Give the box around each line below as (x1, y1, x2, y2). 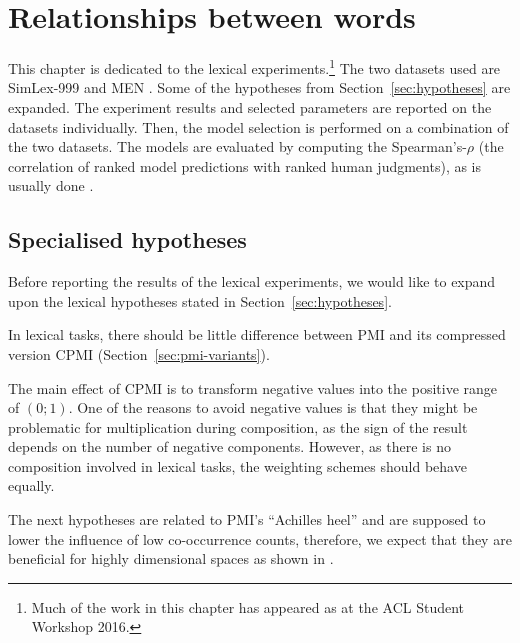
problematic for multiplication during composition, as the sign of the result (8, 416, 468, 437)
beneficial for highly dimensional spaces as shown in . (8, 548, 334, 569)
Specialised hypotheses (8, 224, 247, 255)
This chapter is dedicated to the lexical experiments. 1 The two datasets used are (8, 55, 501, 78)
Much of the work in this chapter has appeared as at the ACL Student (31, 596, 465, 617)
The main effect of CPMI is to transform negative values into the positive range (8, 377, 498, 398)
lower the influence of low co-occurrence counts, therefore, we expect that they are (8, 528, 512, 549)
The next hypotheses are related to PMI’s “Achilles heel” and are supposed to (8, 509, 486, 530)
